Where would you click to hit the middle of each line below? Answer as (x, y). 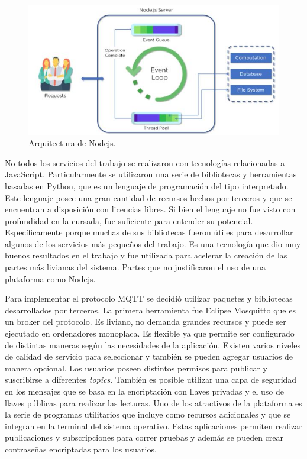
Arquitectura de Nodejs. (72, 143)
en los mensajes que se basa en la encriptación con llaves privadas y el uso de (144, 391)
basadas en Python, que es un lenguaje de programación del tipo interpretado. (147, 185)
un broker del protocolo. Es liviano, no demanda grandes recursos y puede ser (146, 321)
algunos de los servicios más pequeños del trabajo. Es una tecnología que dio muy (153, 243)
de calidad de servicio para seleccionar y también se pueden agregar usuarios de (149, 356)
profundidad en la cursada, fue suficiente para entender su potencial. (129, 220)
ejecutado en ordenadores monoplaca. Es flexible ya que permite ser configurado (150, 333)
